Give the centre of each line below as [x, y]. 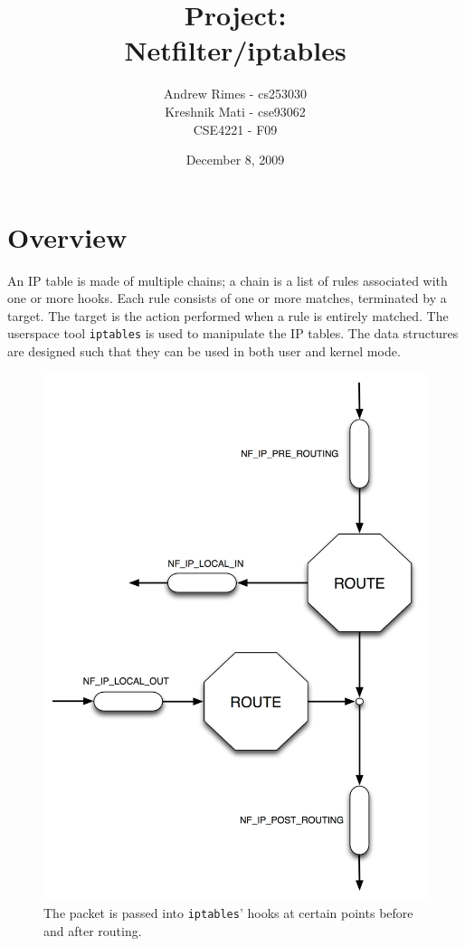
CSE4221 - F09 [235, 129]
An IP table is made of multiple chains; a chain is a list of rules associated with [228, 280]
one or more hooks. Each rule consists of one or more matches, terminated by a [227, 298]
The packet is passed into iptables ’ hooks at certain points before [228, 913]
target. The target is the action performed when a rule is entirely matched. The [228, 315]
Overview [67, 236]
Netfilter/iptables [235, 50]
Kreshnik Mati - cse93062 [235, 111]
